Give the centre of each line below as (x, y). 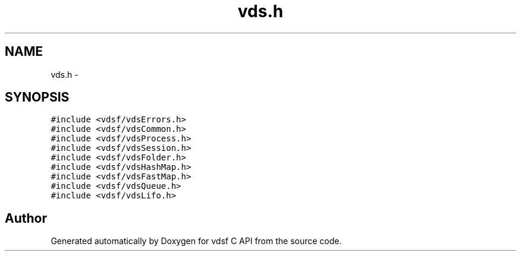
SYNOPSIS (37, 97)
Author (26, 218)
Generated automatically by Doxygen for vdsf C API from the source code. (196, 241)
